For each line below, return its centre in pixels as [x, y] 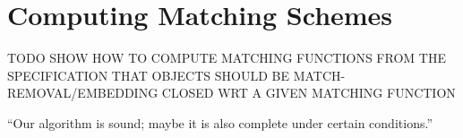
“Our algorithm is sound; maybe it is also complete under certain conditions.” [220, 122]
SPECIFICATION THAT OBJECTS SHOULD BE [149, 75]
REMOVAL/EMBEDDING [83, 93]
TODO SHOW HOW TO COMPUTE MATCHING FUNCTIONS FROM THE [227, 58]
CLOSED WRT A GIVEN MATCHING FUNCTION [309, 93]
